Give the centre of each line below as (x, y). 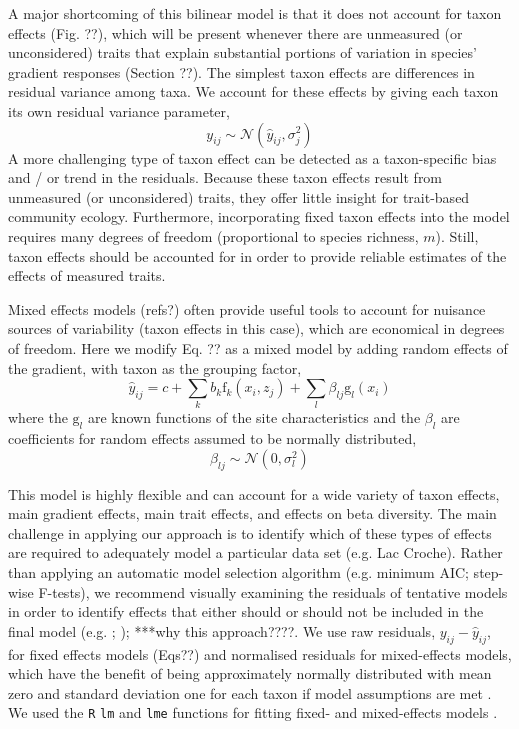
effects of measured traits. (87, 275)
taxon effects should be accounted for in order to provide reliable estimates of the (257, 255)
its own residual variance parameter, (119, 110)
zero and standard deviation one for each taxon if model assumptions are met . (250, 692)
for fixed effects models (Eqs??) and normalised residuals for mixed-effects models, (260, 653)
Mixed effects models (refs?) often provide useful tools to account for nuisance (247, 308)
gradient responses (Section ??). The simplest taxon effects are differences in (241, 71)
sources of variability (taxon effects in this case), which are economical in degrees (256, 328)
